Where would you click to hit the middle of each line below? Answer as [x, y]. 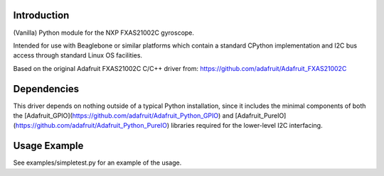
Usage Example [48, 146]
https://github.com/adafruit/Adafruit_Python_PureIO [91, 126]
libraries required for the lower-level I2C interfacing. [247, 126]
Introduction [41, 15]
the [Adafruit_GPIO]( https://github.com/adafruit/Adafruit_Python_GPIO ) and [123, 115]
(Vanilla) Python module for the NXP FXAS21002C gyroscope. [104, 33]
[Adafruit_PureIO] [261, 115]
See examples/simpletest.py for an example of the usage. [97, 163]
